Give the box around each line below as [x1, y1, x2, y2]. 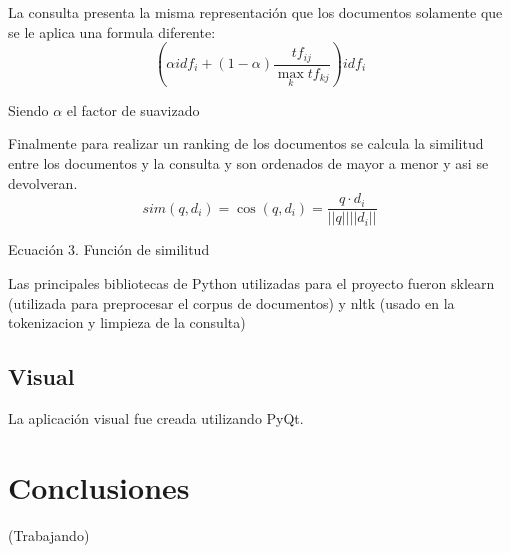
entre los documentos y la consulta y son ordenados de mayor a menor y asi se [8, 153, 489, 174]
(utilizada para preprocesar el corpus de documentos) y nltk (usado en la [8, 292, 455, 313]
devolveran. [8, 172, 78, 193]
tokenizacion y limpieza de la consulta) [8, 312, 246, 333]
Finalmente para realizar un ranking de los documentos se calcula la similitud [8, 133, 484, 154]
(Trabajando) [8, 524, 90, 545]
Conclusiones [8, 466, 190, 507]
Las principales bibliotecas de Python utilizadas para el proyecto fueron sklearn [8, 272, 495, 293]
